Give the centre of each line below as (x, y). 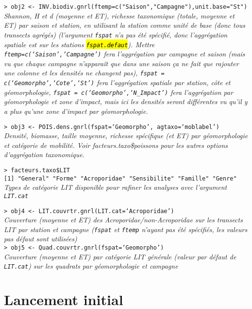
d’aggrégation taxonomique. (44, 154)
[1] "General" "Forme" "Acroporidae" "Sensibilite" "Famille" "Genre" (120, 178)
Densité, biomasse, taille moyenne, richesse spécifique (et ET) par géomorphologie (126, 136)
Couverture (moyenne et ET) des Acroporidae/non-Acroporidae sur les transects (123, 220)
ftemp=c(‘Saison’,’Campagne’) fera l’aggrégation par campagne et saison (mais (125, 54)
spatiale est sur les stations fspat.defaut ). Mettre (79, 44)
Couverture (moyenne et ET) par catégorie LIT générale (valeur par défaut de (120, 256)
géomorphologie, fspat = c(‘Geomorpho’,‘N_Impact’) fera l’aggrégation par (119, 92)
